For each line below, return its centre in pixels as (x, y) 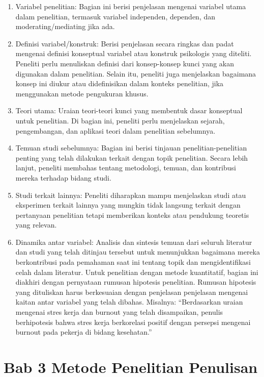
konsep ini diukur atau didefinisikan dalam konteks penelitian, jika (120, 83)
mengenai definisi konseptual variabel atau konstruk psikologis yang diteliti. (134, 53)
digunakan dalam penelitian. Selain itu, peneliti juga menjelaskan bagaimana (136, 73)
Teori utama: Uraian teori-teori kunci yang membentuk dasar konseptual (129, 110)
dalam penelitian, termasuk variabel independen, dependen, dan (115, 16)
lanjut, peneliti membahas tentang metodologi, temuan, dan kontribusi (126, 168)
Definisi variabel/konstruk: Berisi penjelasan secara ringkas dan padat (125, 43)
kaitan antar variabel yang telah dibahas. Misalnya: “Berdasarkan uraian (129, 302)
